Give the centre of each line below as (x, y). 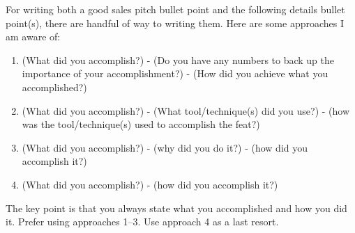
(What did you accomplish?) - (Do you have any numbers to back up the (178, 59)
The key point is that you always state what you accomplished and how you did (176, 208)
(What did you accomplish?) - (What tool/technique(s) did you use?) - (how (186, 110)
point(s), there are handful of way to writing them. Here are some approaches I (175, 23)
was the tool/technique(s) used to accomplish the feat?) (141, 124)
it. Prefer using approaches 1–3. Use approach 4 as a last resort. (142, 222)
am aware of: (33, 37)
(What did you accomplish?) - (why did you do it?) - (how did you (165, 147)
